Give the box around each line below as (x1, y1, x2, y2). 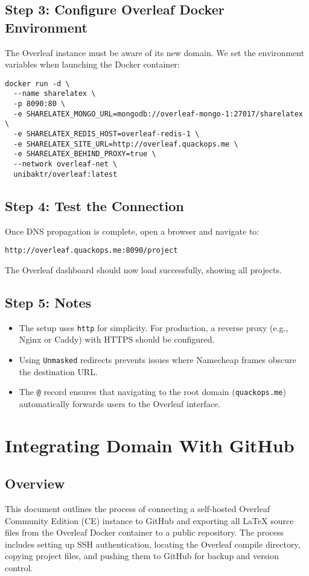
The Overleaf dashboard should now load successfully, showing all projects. (5, 263, 282, 276)
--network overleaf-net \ (13, 160, 118, 169)
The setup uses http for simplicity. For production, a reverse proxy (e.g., (19, 321, 288, 334)
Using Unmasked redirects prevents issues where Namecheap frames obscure (19, 353, 296, 366)
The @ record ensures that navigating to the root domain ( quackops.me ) (19, 385, 286, 398)
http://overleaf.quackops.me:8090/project (5, 246, 178, 255)
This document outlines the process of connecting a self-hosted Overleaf (5, 502, 270, 514)
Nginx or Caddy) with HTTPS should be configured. (19, 333, 215, 346)
